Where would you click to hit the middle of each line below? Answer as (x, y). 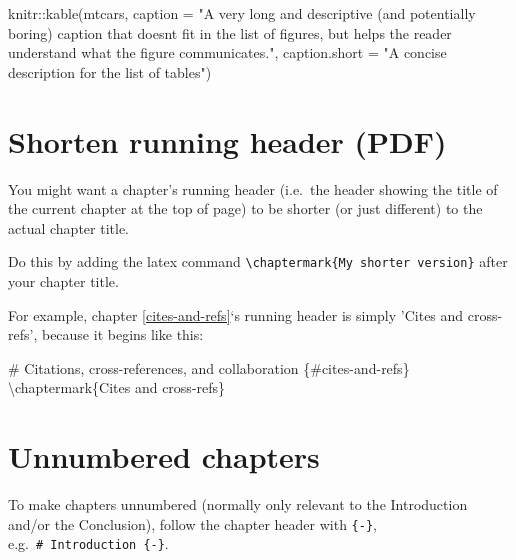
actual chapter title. (68, 227)
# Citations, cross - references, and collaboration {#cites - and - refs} (209, 367)
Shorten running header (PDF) (227, 140)
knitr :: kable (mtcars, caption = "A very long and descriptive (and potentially (242, 13)
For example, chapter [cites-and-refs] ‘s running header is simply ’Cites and (236, 314)
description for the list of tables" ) (110, 71)
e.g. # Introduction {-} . (88, 543)
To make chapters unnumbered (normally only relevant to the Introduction (238, 504)
